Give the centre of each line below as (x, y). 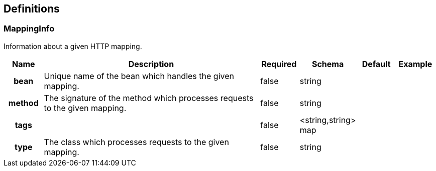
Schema (328, 64)
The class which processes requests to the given (136, 142)
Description (151, 64)
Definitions (32, 9)
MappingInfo (29, 29)
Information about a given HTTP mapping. (73, 46)
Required (279, 64)
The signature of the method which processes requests (149, 98)
